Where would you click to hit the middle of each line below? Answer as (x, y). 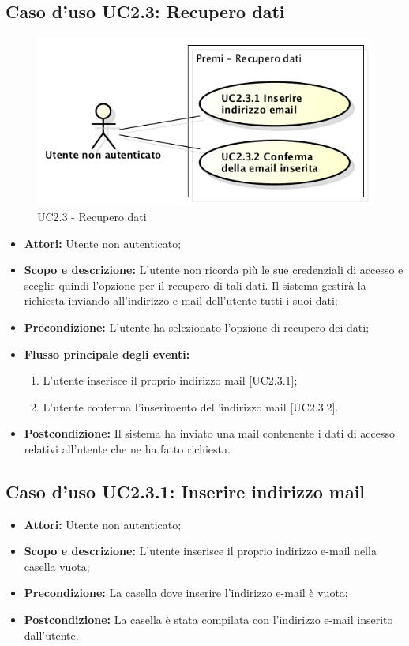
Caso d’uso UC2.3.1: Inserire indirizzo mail (186, 491)
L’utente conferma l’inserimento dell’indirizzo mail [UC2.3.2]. (191, 406)
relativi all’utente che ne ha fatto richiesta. (127, 448)
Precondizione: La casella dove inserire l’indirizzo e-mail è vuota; (186, 593)
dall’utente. (51, 635)
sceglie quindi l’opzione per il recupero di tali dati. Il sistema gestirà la (195, 285)
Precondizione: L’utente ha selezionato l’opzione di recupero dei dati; (197, 327)
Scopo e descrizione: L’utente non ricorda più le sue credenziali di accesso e (214, 270)
